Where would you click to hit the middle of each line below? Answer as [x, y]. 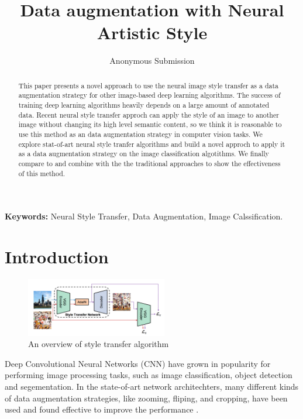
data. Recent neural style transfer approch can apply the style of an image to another [149, 114]
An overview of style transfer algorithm [99, 344]
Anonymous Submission [152, 61]
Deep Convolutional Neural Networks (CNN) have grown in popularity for [138, 363]
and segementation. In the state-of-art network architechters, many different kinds [152, 386]
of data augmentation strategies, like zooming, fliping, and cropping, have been [146, 398]
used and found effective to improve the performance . [102, 409]
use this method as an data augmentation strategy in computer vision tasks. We [140, 134]
